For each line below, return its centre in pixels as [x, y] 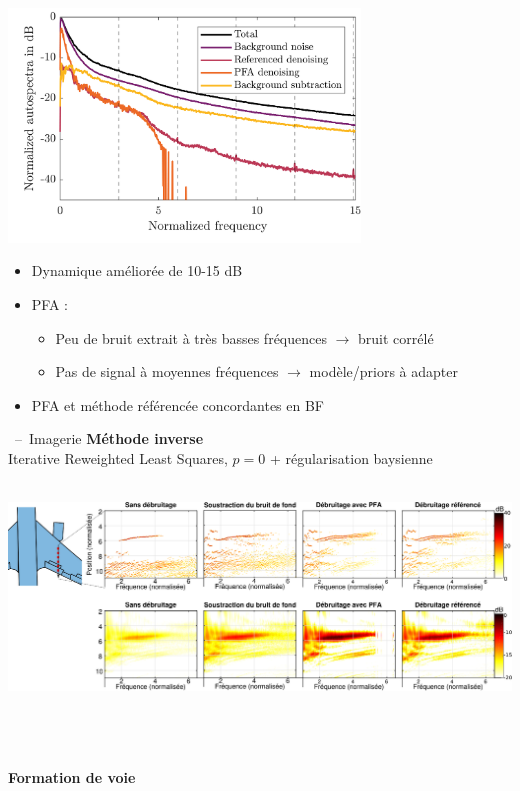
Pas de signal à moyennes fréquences [167, 371]
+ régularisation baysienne [351, 458]
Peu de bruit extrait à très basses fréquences [191, 337]
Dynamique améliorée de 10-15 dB [137, 270]
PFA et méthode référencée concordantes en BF [178, 404]
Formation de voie [72, 777]
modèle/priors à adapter [383, 371]
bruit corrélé [396, 337]
